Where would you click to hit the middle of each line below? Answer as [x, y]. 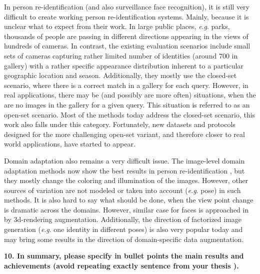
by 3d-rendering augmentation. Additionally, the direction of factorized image [123, 219]
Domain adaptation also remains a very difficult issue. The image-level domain [124, 160]
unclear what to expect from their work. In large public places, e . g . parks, [117, 26]
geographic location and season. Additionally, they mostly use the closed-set [120, 75]
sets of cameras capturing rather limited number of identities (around [110, 55]
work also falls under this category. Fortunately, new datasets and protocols [120, 124]
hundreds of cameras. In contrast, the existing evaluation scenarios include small [127, 46]
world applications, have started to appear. [70, 144]
